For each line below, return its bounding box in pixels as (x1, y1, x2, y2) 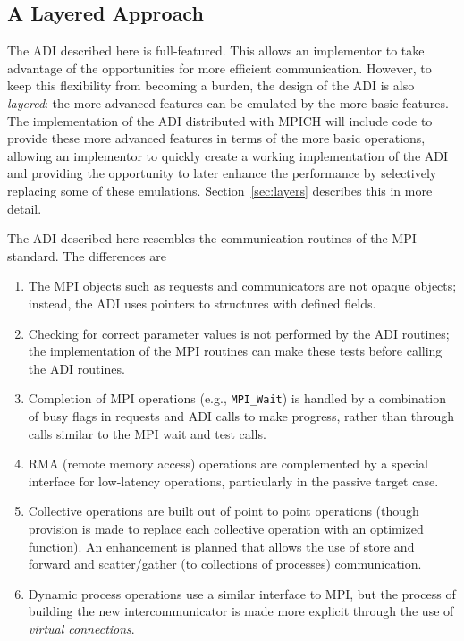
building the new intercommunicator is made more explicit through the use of (28, 602, 454, 620)
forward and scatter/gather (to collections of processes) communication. (28, 554, 422, 573)
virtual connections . (28, 619, 135, 637)
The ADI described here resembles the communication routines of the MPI (7, 229, 417, 248)
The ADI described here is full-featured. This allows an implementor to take (7, 41, 425, 60)
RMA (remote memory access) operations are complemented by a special (28, 454, 428, 473)
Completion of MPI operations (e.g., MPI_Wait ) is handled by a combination (28, 389, 447, 408)
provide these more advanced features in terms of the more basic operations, (7, 129, 426, 148)
